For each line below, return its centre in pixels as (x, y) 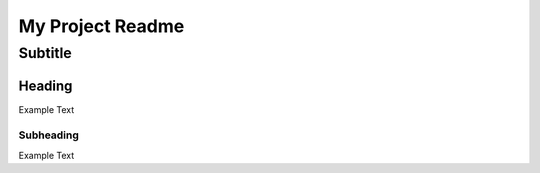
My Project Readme (101, 26)
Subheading (49, 135)
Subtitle (45, 53)
